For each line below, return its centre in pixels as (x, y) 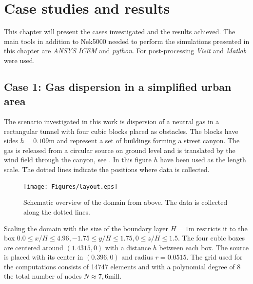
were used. (19, 60)
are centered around (34, 247)
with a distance (128, 247)
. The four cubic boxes (212, 238)
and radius (137, 257)
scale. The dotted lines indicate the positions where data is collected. (107, 169)
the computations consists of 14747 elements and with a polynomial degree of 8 (122, 266)
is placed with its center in (44, 257)
